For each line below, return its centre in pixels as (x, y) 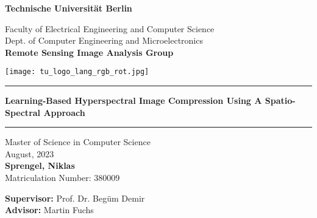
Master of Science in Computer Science (78, 142)
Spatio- (280, 100)
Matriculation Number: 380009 (62, 177)
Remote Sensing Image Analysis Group (89, 52)
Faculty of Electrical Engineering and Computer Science (110, 28)
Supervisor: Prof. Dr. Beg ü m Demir (75, 198)
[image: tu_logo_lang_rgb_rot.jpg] (77, 72)
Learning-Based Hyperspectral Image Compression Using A (134, 100)
